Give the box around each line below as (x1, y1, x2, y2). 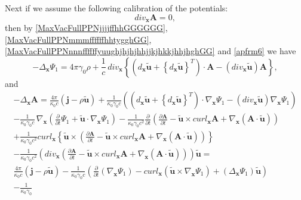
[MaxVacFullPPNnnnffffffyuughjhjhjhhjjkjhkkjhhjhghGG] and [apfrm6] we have (5, 45, 296, 57)
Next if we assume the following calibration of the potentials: (5, 2, 228, 14)
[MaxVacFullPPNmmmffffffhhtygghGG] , (5, 33, 152, 45)
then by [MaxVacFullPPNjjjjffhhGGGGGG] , (5, 21, 168, 34)
